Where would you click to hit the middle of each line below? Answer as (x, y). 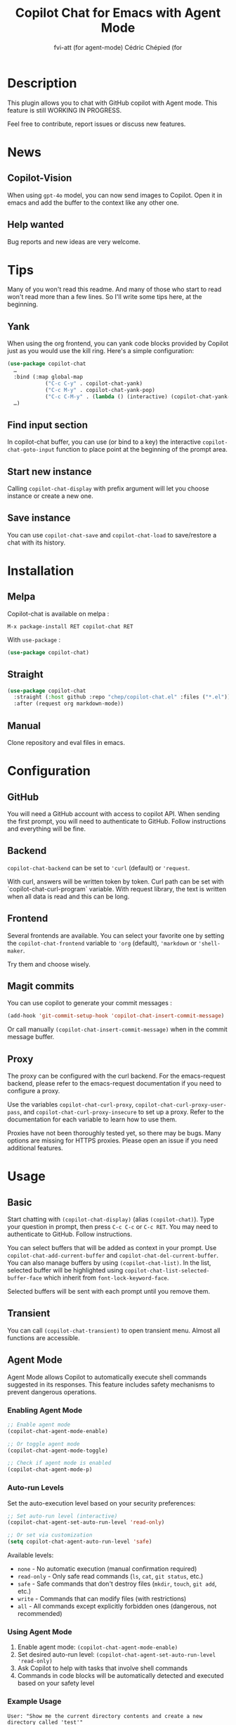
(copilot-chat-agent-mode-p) (50, 1470)
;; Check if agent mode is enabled (59, 1463)
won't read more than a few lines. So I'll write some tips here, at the (105, 297)
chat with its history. (37, 542)
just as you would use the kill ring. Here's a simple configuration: (101, 351)
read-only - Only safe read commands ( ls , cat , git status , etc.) (110, 1577)
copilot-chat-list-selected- (167, 1271)
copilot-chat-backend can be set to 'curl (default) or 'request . (99, 867)
